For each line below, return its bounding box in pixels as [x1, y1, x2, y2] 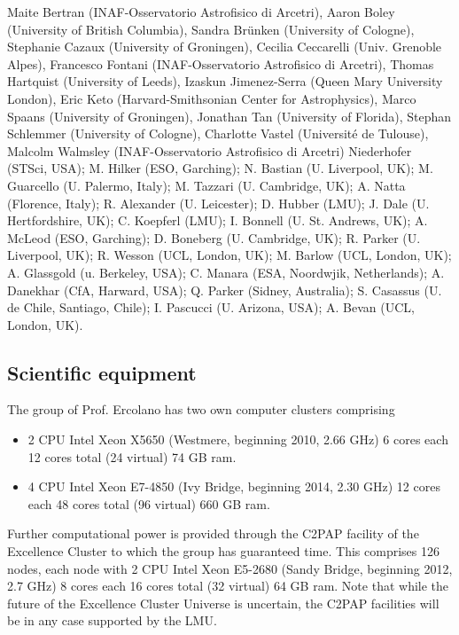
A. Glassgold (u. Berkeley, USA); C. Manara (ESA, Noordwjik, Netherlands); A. [7, 263, 445, 281]
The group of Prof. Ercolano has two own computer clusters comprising [7, 400, 395, 419]
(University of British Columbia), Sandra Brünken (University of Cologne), [7, 20, 415, 38]
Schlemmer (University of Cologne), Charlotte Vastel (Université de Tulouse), [7, 124, 429, 143]
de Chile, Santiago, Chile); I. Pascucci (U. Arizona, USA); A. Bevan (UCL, [7, 298, 415, 317]
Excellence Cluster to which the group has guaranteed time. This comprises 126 [7, 542, 440, 561]
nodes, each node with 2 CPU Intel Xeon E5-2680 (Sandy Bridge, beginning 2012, [7, 559, 453, 577]
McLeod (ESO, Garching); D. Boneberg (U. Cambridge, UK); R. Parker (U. [7, 228, 421, 247]
